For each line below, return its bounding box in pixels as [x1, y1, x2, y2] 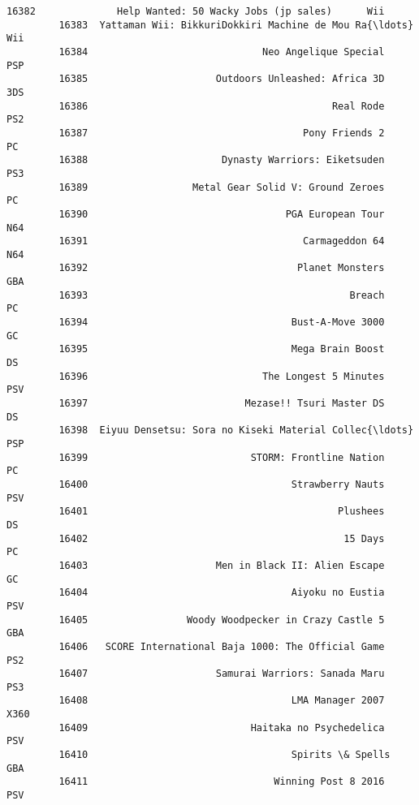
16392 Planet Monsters [58, 262, 385, 274]
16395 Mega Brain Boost [58, 343, 385, 355]
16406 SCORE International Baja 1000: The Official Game [58, 640, 385, 652]
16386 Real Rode [58, 100, 385, 112]
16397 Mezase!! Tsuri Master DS [58, 398, 385, 410]
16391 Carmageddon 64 [58, 235, 385, 248]
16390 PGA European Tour [58, 208, 385, 220]
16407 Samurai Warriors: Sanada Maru [58, 668, 385, 680]
